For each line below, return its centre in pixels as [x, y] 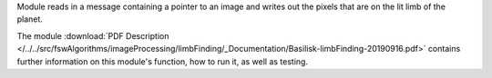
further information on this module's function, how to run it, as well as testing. [163, 61]
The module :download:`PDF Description [93, 35]
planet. [30, 19]
